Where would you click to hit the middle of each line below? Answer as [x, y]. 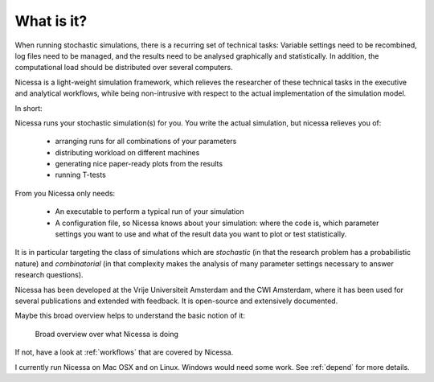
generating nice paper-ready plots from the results [139, 164]
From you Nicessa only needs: [65, 193]
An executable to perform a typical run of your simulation [149, 212]
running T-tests [80, 175]
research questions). [49, 275]
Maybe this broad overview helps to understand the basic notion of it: [130, 316]
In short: [29, 108]
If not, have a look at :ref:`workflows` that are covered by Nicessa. [124, 352]
